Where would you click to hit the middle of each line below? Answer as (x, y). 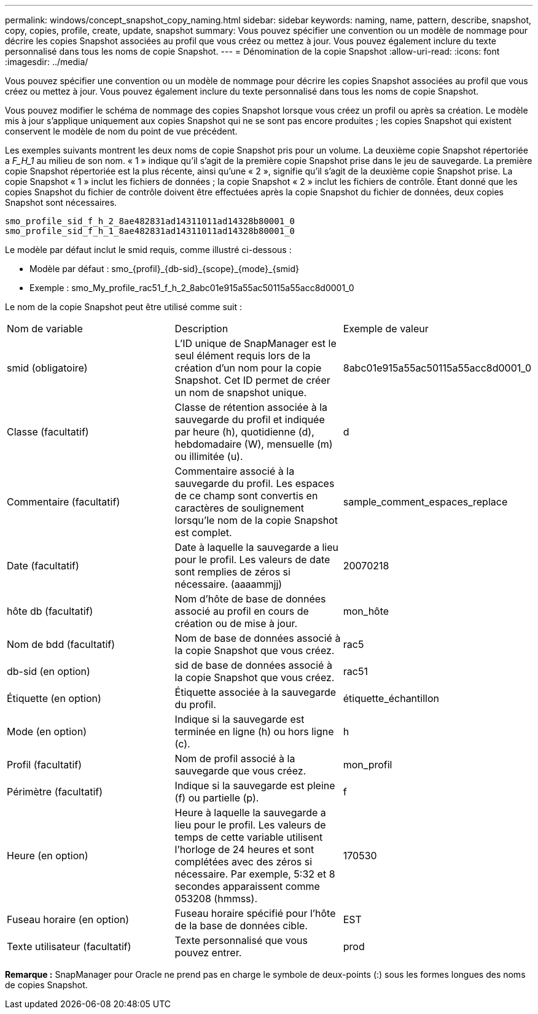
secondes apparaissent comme (247, 886)
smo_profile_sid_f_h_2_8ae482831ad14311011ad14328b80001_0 (150, 221)
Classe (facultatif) (48, 432)
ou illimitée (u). (209, 456)
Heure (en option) (48, 856)
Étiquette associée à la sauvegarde (255, 692)
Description (201, 329)
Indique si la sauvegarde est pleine (255, 786)
